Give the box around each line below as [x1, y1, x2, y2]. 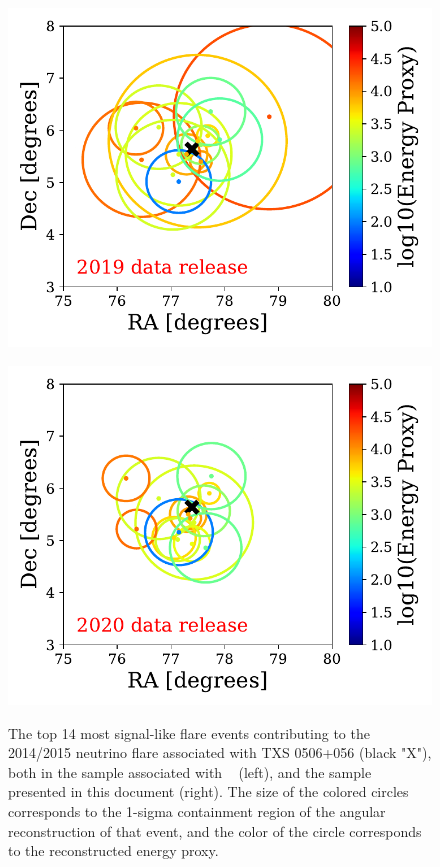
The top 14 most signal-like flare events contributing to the [8, 722, 370, 743]
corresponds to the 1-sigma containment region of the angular [8, 800, 386, 821]
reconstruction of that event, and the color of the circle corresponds [8, 820, 422, 841]
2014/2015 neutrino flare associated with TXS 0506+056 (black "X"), [8, 742, 432, 763]
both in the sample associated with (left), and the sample [8, 761, 372, 782]
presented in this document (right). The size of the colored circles [8, 781, 409, 802]
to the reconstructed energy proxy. [8, 840, 219, 861]
